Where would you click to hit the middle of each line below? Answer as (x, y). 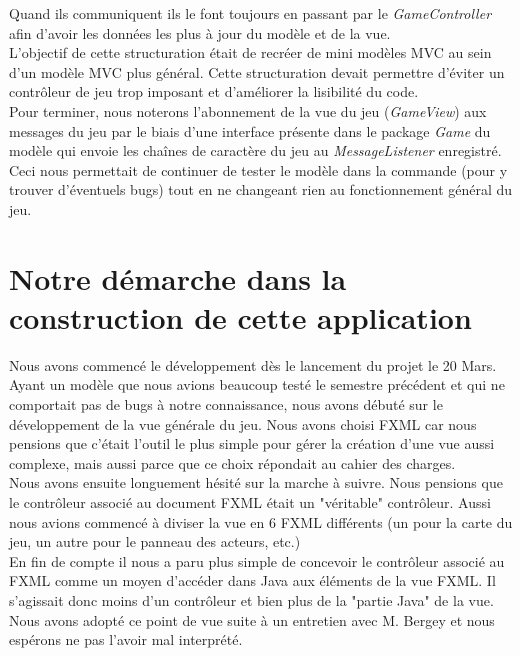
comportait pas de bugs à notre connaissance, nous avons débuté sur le (226, 404)
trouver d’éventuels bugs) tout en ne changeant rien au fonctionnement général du (261, 189)
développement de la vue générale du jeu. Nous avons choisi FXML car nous (243, 423)
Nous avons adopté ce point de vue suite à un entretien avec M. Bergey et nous (252, 619)
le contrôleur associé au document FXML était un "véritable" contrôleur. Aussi (250, 502)
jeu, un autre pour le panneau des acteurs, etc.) (155, 541)
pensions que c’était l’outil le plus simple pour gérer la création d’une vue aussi (252, 443)
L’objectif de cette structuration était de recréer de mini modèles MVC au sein (250, 52)
